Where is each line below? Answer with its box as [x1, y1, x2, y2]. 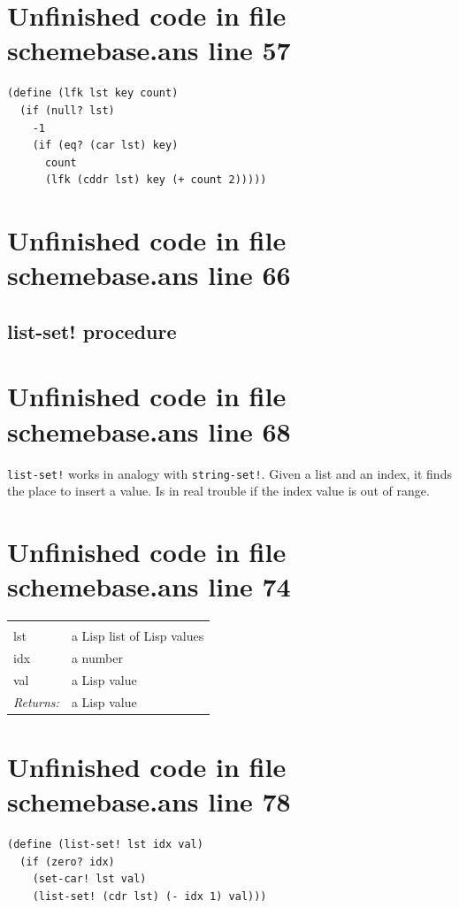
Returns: [13, 692, 59, 711]
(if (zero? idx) [19, 855, 115, 868]
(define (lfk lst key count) [7, 87, 179, 100]
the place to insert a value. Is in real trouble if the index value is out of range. [7, 481, 430, 500]
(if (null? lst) [19, 104, 115, 117]
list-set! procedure [7, 317, 177, 344]
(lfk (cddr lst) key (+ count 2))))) [44, 173, 267, 187]
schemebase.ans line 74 [7, 568, 291, 604]
